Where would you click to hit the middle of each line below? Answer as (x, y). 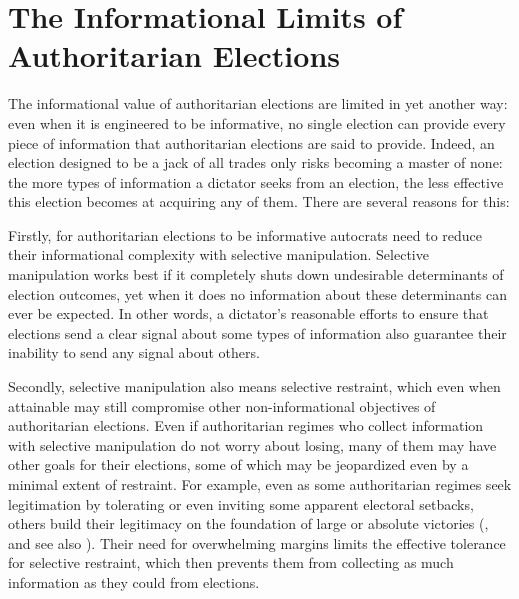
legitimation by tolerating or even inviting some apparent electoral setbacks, (241, 503)
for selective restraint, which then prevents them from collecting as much (231, 562)
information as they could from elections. (134, 581)
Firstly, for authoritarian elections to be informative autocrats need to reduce (245, 234)
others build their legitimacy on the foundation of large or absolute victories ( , (248, 523)
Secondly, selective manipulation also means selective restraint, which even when (254, 386)
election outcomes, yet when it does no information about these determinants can (257, 293)
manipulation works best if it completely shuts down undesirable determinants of (256, 274)
